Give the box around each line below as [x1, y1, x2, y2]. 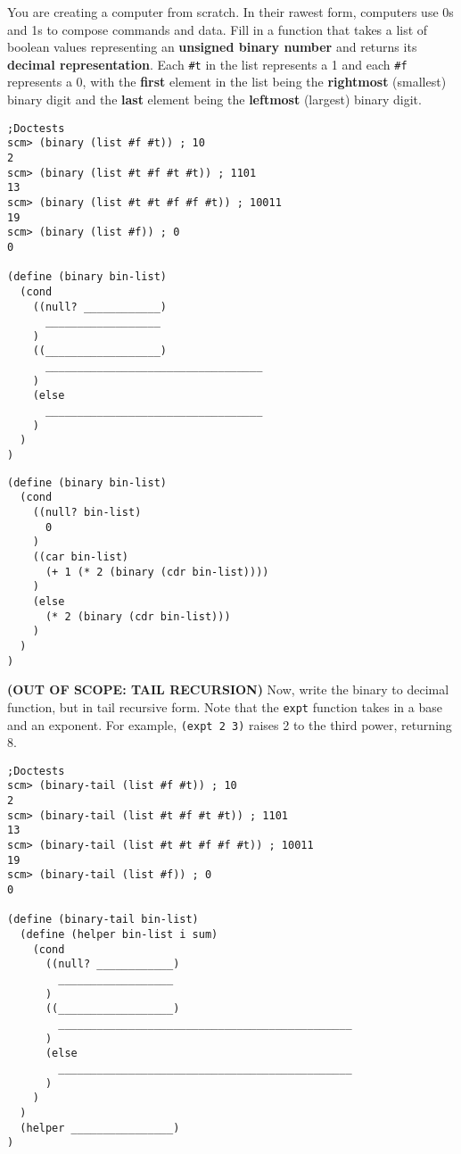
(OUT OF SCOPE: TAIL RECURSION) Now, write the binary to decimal [7, 680, 449, 699]
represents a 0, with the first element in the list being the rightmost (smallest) [7, 72, 447, 91]
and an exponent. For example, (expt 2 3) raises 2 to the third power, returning [7, 715, 452, 734]
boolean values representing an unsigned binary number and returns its [7, 37, 417, 56]
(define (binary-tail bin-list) [7, 913, 199, 926]
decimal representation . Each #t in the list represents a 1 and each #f [7, 54, 407, 73]
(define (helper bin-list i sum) [20, 927, 218, 941]
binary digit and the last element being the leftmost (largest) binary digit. [7, 90, 422, 109]
